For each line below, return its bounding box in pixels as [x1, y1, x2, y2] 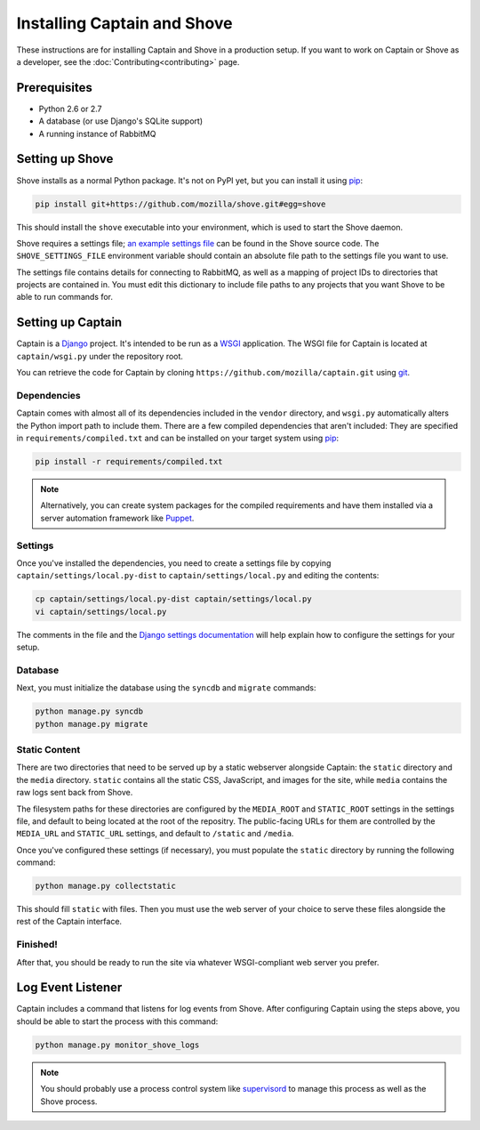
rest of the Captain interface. [16, 916, 123, 927]
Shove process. [40, 1095, 98, 1107]
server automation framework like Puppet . [40, 513, 195, 523]
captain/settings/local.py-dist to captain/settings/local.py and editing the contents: [16, 570, 380, 581]
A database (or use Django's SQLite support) [38, 116, 204, 126]
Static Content [16, 743, 81, 755]
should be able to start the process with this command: [16, 1015, 219, 1027]
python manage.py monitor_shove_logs [35, 1039, 200, 1050]
